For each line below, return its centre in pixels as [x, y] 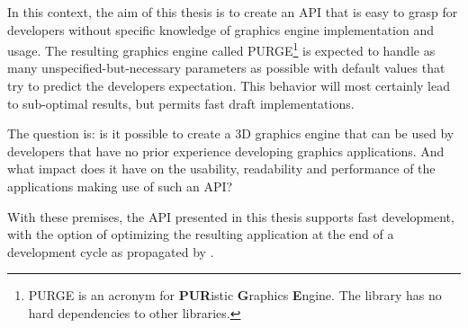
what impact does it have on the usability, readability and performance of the [221, 168]
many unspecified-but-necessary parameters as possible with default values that [226, 68]
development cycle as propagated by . [111, 251]
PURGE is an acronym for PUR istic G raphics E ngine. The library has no [235, 295]
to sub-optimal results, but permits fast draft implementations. [181, 103]
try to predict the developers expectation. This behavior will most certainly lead [229, 86]
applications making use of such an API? [120, 186]
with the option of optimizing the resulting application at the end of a [201, 234]
